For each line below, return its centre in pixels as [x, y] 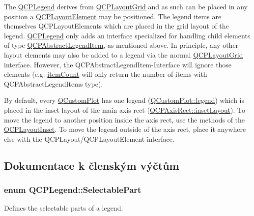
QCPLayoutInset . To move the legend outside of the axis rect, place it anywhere [125, 129]
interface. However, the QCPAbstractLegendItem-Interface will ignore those [118, 64]
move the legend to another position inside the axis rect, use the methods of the [125, 119]
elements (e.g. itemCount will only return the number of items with [106, 74]
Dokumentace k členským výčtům [92, 165]
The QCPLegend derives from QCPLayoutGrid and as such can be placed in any [126, 6]
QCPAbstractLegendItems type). [54, 83]
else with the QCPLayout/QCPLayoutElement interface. [89, 139]
